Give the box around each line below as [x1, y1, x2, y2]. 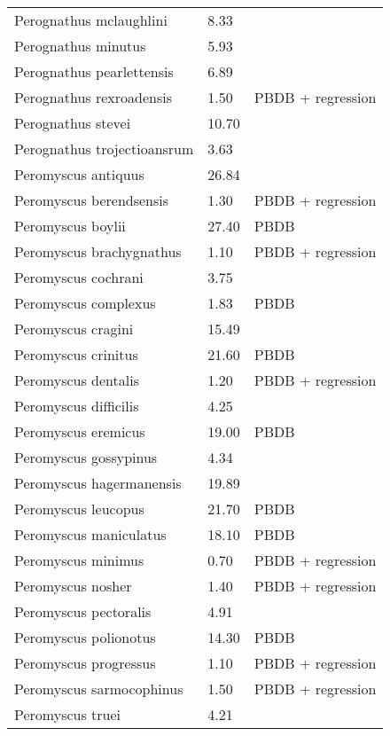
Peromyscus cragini [14, 318, 134, 339]
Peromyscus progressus [14, 653, 156, 673]
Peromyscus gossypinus [14, 447, 158, 467]
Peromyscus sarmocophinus [14, 678, 183, 699]
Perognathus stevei [14, 113, 131, 133]
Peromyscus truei [14, 704, 121, 724]
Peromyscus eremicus [14, 421, 145, 442]
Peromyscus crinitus [14, 344, 138, 364]
